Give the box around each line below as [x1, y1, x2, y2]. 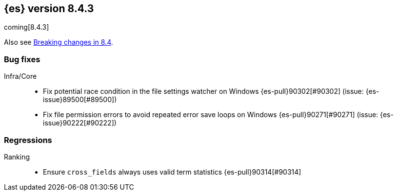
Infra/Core [4, 72, 37, 81]
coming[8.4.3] [4, 23, 49, 32]
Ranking [4, 152, 30, 161]
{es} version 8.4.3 [4, 2, 94, 15]
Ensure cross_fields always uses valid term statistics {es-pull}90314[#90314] [43, 167, 301, 176]
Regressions [4, 135, 52, 145]
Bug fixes [4, 54, 40, 64]
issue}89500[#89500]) [43, 95, 117, 104]
